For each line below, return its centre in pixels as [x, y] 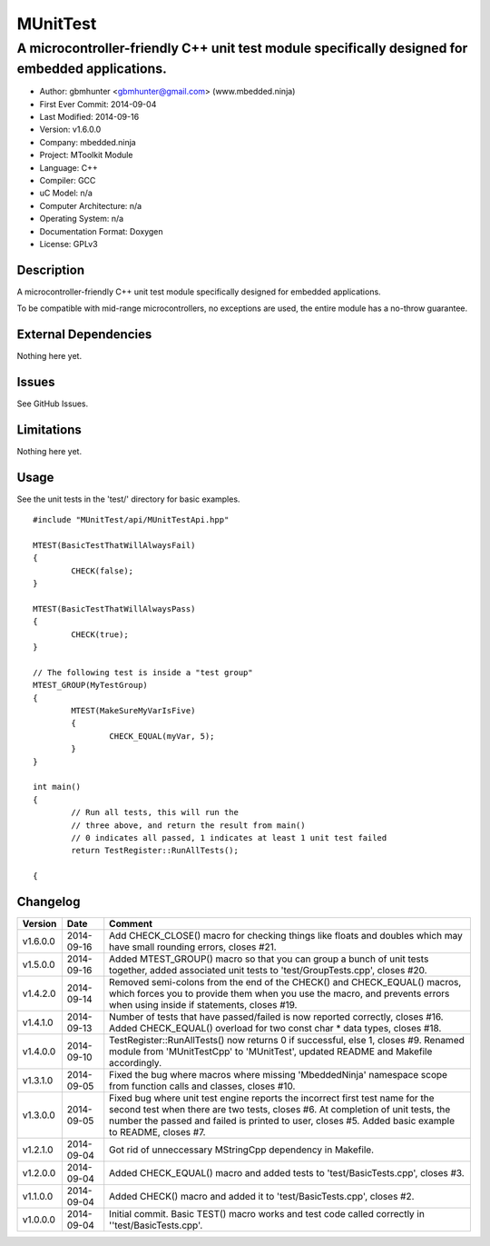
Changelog [49, 901]
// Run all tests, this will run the [155, 812]
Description [51, 269]
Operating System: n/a [82, 219]
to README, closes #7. [157, 1132]
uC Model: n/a [66, 193]
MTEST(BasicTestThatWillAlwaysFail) [114, 546]
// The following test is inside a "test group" [143, 672]
